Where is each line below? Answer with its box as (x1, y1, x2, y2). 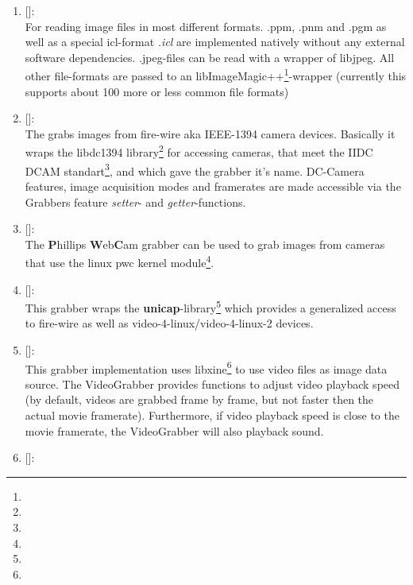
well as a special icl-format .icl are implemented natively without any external (25, 33, 405, 50)
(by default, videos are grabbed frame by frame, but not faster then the (25, 391, 374, 408)
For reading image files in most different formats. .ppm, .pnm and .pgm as (25, 17, 387, 34)
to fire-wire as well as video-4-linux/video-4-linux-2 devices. (25, 315, 314, 331)
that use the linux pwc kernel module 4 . (25, 252, 214, 270)
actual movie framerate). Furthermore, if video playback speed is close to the (25, 407, 399, 423)
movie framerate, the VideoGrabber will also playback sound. (25, 422, 324, 439)
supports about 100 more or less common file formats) (25, 83, 289, 99)
